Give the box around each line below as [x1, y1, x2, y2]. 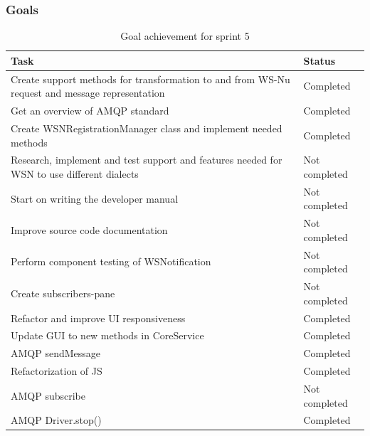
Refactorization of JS [11, 363, 102, 378]
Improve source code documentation [11, 223, 168, 238]
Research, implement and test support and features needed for [11, 152, 282, 167]
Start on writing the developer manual [11, 191, 179, 206]
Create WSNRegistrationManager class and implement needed [11, 120, 282, 135]
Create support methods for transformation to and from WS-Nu [11, 71, 290, 86]
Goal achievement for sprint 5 [120, 28, 250, 43]
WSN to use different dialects [11, 166, 139, 181]
